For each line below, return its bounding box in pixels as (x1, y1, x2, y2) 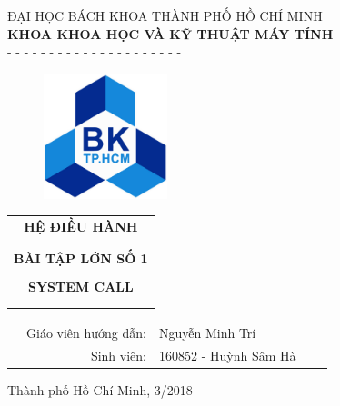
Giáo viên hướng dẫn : (26, 322, 146, 342)
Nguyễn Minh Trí (158, 322, 256, 342)
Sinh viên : (90, 345, 146, 364)
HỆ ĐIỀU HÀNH (24, 217, 138, 236)
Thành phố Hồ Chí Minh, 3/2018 (7, 380, 193, 399)
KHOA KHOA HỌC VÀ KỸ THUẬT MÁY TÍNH (7, 24, 334, 43)
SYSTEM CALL (28, 276, 134, 295)
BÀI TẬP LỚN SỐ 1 (14, 249, 148, 268)
